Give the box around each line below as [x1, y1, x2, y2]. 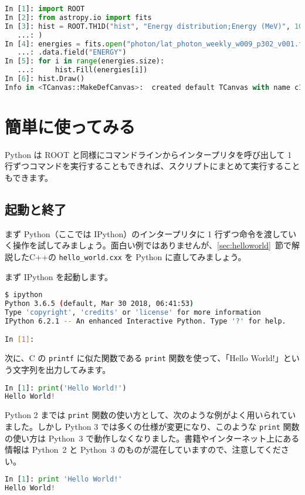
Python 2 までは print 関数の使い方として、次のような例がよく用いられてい [5, 409, 296, 421]
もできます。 [5, 171, 53, 184]
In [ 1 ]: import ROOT [5, 5, 85, 13]
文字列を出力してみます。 [12, 363, 111, 375]
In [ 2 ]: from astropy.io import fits [5, 13, 152, 22]
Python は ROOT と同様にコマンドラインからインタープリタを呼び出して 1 [5, 148, 292, 160]
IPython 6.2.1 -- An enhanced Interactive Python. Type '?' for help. [5, 316, 286, 325]
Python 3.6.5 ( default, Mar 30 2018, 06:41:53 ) [5, 299, 194, 308]
